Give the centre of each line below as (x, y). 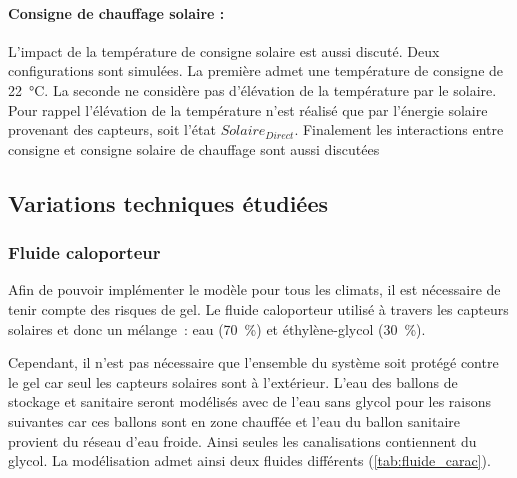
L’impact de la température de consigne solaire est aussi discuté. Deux (224, 50)
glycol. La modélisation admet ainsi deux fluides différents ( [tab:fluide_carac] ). (249, 460)
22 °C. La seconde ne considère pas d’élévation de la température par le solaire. (252, 89)
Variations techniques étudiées (168, 202)
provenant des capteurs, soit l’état (112, 129)
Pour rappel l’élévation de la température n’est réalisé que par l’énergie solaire (248, 109)
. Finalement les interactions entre (399, 129)
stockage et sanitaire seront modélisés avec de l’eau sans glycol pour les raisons (250, 401)
